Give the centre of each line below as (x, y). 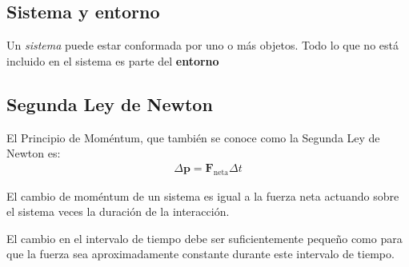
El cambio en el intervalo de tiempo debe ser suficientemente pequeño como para (204, 238)
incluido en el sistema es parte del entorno (113, 60)
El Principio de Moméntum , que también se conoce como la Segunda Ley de (193, 137)
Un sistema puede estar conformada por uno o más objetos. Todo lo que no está (202, 45)
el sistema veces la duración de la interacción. (118, 211)
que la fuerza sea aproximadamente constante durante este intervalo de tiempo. (200, 254)
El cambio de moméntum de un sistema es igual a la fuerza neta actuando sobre (203, 195)
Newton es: (34, 153)
